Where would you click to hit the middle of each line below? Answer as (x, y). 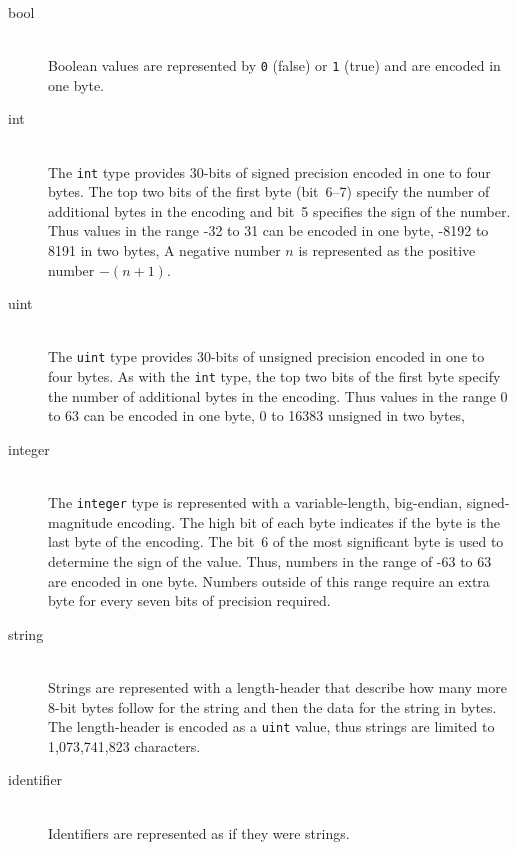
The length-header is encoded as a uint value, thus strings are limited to (271, 726)
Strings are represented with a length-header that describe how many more (277, 686)
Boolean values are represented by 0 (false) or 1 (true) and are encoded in (274, 65)
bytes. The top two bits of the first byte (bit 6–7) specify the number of (269, 191)
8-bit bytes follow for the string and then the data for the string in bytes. (272, 706)
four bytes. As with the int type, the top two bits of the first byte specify (274, 376)
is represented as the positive (387, 250)
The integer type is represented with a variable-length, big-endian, (255, 502)
